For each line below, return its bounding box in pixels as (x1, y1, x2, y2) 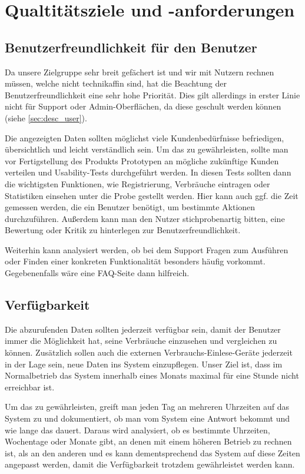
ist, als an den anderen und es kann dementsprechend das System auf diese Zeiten (5, 446, 300, 459)
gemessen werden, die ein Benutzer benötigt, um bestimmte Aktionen (5, 201, 256, 213)
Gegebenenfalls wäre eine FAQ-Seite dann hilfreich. (5, 267, 190, 279)
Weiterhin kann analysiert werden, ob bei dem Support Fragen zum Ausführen (5, 243, 289, 256)
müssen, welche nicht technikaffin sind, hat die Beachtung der (5, 77, 227, 90)
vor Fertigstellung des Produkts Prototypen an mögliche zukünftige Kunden (5, 154, 279, 167)
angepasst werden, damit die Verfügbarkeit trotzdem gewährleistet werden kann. (5, 458, 295, 470)
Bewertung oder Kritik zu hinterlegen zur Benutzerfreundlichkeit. (5, 224, 241, 236)
